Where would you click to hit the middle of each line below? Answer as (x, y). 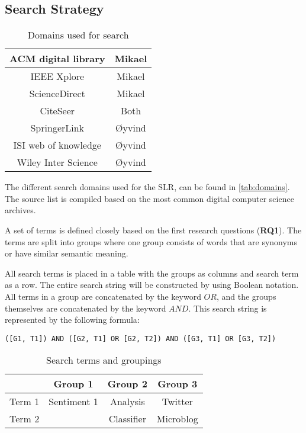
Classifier (128, 419)
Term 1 (25, 402)
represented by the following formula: (72, 320)
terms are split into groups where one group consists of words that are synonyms (151, 241)
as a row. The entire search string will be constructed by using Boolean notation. (152, 285)
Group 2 (127, 384)
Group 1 (73, 384)
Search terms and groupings (104, 360)
